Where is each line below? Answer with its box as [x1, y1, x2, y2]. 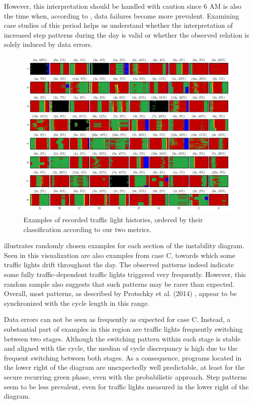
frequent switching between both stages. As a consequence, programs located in [4, 352, 242, 362]
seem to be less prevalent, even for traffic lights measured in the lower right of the [4, 381, 249, 391]
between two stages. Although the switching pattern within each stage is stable [4, 333, 241, 343]
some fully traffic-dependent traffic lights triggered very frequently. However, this [4, 269, 246, 279]
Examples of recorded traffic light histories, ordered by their [23, 214, 203, 225]
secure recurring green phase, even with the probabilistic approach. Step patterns [4, 371, 247, 382]
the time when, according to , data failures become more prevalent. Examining [4, 10, 239, 21]
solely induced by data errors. [4, 39, 93, 49]
